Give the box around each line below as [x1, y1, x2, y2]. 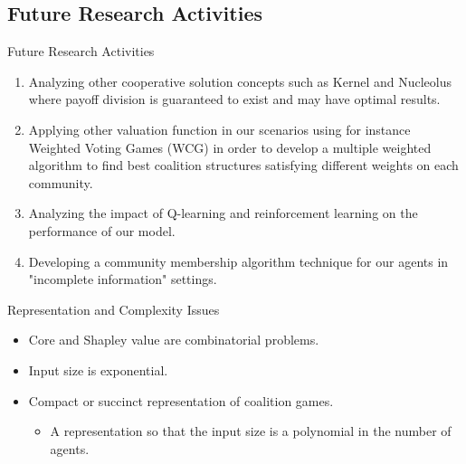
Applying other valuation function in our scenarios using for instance [28, 119, 411, 138]
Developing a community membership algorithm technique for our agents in [28, 251, 449, 270]
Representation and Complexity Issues [7, 299, 220, 318]
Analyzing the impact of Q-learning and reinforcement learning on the [28, 204, 418, 223]
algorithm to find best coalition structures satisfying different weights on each [28, 156, 459, 175]
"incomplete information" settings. [28, 270, 217, 289]
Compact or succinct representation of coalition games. [28, 391, 334, 410]
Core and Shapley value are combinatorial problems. [28, 330, 319, 349]
